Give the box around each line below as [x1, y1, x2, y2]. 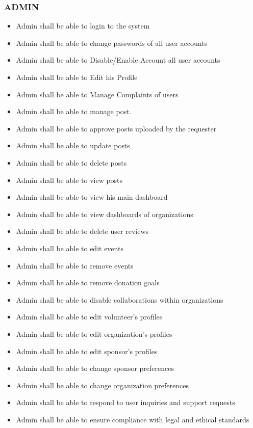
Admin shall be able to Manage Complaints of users [16, 89, 179, 99]
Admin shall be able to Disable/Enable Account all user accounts [16, 55, 220, 65]
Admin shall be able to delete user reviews [16, 226, 149, 236]
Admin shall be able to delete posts [16, 157, 127, 168]
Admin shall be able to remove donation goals [16, 277, 160, 288]
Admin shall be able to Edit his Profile [16, 72, 138, 82]
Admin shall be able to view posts [16, 174, 123, 185]
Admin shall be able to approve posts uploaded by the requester [16, 123, 217, 133]
